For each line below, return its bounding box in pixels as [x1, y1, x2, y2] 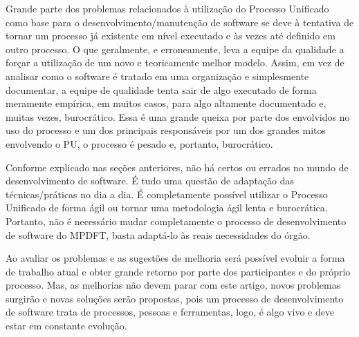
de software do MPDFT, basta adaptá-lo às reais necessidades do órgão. [6, 227, 311, 242]
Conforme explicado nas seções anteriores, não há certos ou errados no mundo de [6, 160, 349, 174]
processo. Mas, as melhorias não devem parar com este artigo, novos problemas [6, 278, 341, 292]
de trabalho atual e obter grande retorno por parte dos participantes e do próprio [6, 264, 351, 278]
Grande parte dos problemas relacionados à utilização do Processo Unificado [6, 1, 329, 15]
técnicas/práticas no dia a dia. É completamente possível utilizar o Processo [6, 186, 328, 201]
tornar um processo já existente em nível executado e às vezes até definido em [6, 28, 335, 43]
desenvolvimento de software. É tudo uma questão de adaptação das [6, 173, 295, 188]
